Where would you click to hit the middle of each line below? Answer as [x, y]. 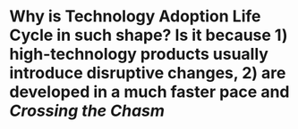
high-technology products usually [139, 54]
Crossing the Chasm [87, 111]
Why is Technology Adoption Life [135, 16]
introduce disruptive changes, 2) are [148, 73]
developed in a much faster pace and [149, 92]
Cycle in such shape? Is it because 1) [149, 35]
